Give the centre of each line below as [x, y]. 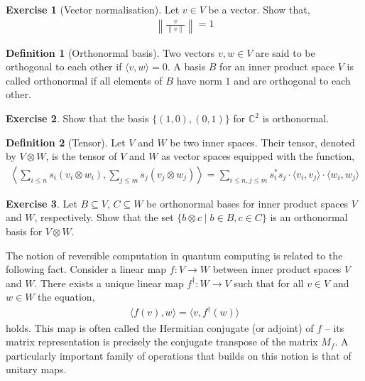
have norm [199, 80]
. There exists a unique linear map [109, 283]
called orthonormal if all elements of [84, 80]
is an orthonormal [309, 217]
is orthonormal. [296, 118]
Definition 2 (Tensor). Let [66, 142]
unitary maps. [36, 369]
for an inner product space [277, 66]
